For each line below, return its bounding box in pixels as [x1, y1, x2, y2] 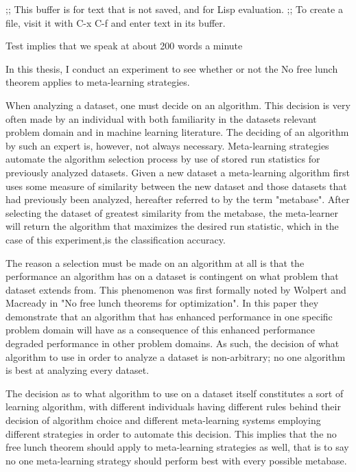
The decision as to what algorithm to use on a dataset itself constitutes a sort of [5, 386, 344, 400]
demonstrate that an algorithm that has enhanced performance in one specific [5, 309, 333, 323]
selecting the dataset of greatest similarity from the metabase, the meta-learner [5, 205, 339, 220]
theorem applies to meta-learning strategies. [5, 75, 190, 89]
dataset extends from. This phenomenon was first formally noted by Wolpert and [5, 282, 346, 296]
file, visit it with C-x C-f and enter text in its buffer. [5, 15, 226, 29]
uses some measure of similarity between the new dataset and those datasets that [5, 178, 347, 193]
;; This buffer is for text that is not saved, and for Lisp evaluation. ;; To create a [5, 2, 343, 16]
